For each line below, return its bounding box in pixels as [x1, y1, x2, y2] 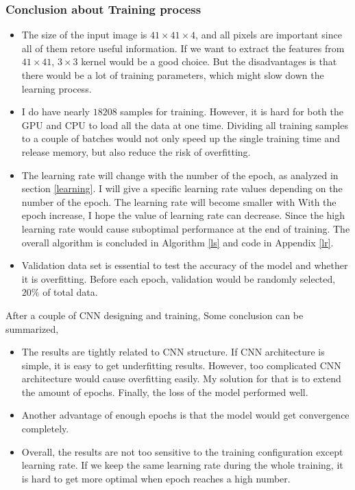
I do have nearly [21, 104, 90, 119]
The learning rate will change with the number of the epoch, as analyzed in [21, 167, 339, 182]
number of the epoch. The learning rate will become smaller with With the [21, 194, 336, 209]
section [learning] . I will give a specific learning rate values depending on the [21, 181, 343, 196]
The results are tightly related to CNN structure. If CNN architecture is [21, 345, 325, 359]
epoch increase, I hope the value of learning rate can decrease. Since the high [21, 208, 345, 222]
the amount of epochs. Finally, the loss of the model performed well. [21, 384, 308, 399]
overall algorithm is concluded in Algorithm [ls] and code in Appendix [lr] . [21, 235, 334, 249]
